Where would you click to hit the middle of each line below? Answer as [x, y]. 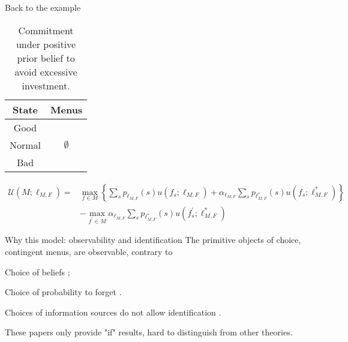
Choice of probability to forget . [63, 292]
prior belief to [46, 58]
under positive [46, 44]
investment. [46, 85]
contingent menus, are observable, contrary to [89, 252]
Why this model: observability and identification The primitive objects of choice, [153, 240]
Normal [25, 145]
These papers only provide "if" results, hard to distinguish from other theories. [149, 332]
